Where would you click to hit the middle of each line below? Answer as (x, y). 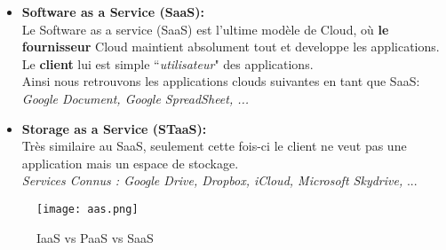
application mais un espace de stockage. (130, 163)
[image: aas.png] (88, 209)
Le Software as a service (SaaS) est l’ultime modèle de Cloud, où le (205, 29)
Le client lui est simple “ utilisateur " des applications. (167, 63)
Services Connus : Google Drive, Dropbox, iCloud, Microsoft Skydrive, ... (219, 180)
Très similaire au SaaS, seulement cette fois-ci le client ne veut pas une (214, 146)
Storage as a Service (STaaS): (114, 128)
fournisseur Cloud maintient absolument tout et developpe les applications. (231, 47)
